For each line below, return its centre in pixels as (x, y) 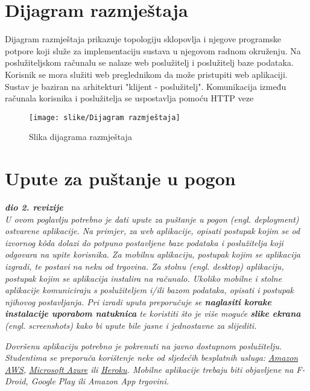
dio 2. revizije (34, 207)
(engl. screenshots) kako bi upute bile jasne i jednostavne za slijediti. (131, 325)
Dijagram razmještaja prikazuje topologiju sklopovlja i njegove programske (143, 39)
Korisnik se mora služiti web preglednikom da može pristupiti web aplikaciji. (146, 74)
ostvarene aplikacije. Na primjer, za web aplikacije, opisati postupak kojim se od (153, 231)
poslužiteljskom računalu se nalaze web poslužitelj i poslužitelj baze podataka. (149, 62)
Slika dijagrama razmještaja (81, 137)
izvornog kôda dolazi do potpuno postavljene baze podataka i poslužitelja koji (144, 242)
